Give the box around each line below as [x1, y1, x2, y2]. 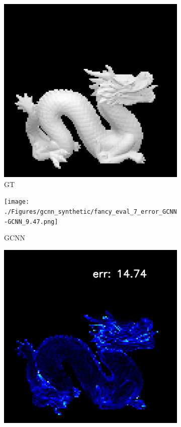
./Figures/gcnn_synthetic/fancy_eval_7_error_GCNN [4, 208, 177, 215]
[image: [4, 198, 30, 206]
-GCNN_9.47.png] [4, 218, 58, 225]
